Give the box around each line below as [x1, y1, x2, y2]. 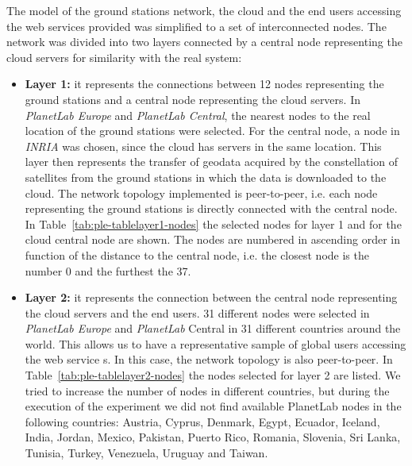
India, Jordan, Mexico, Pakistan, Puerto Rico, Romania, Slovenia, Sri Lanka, [25, 429, 401, 445]
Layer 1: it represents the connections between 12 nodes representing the [25, 75, 384, 92]
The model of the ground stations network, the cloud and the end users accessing [6, 2, 402, 18]
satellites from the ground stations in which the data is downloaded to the [25, 168, 387, 185]
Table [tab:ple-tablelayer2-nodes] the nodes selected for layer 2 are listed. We [25, 367, 401, 383]
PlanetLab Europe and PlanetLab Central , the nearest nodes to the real [25, 106, 371, 123]
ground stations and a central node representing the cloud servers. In [25, 91, 360, 107]
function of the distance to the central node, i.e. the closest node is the [25, 246, 369, 263]
